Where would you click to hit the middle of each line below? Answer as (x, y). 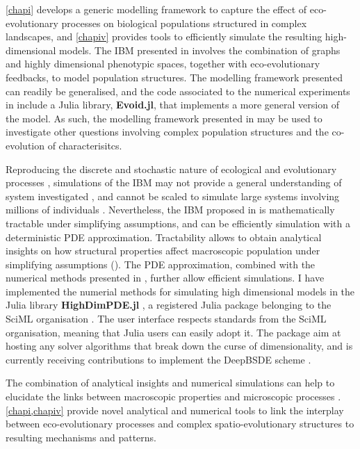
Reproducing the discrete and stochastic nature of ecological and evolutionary (171, 169)
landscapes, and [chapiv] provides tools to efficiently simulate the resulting (164, 36)
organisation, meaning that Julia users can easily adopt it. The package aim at (173, 332)
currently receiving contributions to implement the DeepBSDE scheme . (158, 359)
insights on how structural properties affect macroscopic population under (163, 251)
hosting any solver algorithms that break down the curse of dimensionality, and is (179, 346)
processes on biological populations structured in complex (184, 23)
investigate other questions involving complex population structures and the (167, 132)
